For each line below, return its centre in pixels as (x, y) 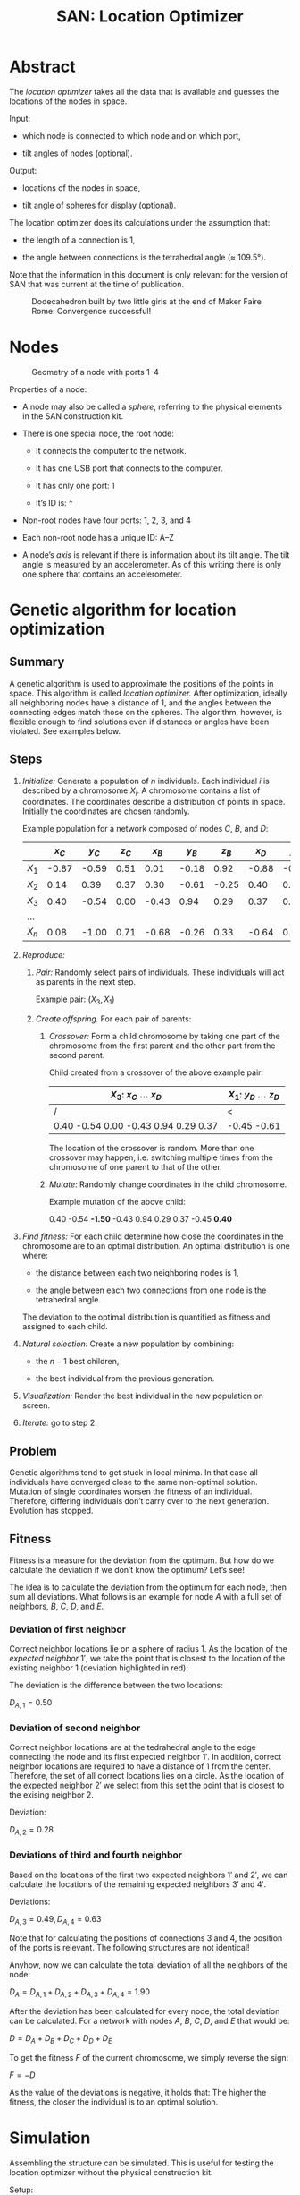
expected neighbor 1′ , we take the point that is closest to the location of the (147, 1659)
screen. (36, 1405)
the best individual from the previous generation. (125, 1379)
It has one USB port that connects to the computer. (129, 468)
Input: (20, 118)
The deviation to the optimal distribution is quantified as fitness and (146, 1317)
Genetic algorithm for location (123, 610)
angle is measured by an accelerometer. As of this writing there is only (152, 564)
